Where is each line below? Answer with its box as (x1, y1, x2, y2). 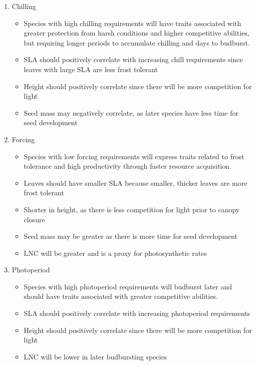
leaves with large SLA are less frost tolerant (24, 64, 158, 74)
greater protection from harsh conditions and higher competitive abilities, (24, 28, 249, 38)
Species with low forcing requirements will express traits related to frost (24, 151, 244, 161)
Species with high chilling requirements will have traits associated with (24, 18, 241, 28)
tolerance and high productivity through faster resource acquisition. (24, 161, 231, 171)
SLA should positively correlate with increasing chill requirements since (24, 54, 243, 65)
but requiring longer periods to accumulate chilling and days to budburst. (24, 37, 250, 48)
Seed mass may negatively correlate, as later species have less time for (24, 107, 238, 118)
